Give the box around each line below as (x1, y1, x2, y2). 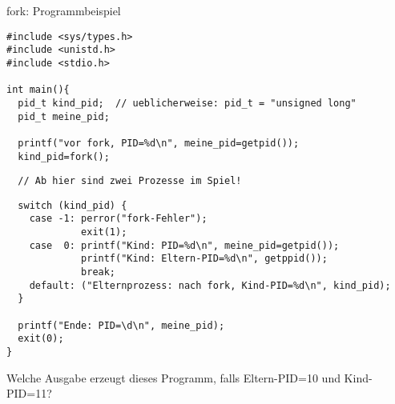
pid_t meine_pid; (18, 110, 110, 122)
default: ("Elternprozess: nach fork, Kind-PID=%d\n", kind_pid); (29, 279, 391, 291)
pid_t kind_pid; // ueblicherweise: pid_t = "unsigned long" (18, 97, 357, 109)
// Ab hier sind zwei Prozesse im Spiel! (18, 175, 242, 187)
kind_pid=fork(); (18, 150, 110, 162)
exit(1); (81, 226, 127, 238)
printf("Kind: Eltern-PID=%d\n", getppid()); (81, 253, 328, 265)
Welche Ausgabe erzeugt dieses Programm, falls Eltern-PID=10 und (6, 369, 341, 386)
